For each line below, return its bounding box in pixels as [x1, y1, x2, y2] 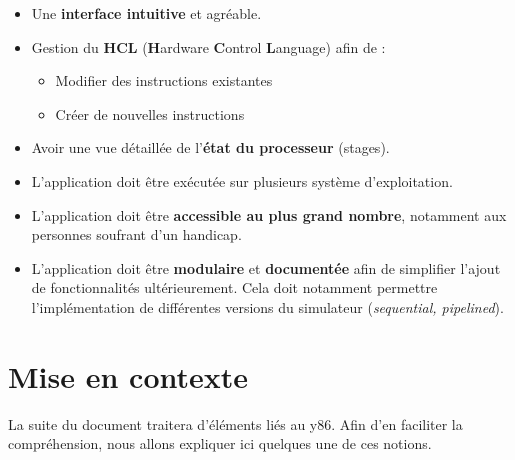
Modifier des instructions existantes [55, 70, 273, 91]
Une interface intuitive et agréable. [31, 3, 262, 23]
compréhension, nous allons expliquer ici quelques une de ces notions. [8, 433, 432, 454]
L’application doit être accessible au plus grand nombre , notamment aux [31, 204, 507, 225]
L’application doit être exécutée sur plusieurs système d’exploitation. [31, 170, 453, 191]
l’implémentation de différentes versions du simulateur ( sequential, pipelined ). [31, 296, 504, 317]
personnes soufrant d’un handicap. [31, 224, 242, 245]
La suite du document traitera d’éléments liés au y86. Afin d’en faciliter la [8, 413, 463, 434]
